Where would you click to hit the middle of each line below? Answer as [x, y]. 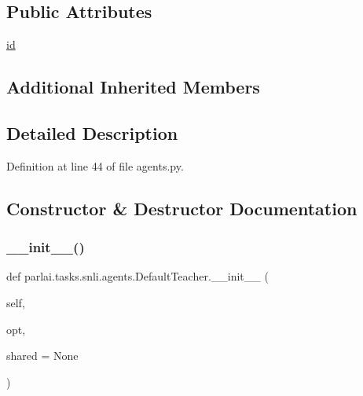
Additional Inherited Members [133, 87]
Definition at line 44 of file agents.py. [95, 165]
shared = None [42, 356]
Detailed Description [92, 132]
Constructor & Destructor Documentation [182, 208]
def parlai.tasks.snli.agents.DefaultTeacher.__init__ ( [137, 276]
